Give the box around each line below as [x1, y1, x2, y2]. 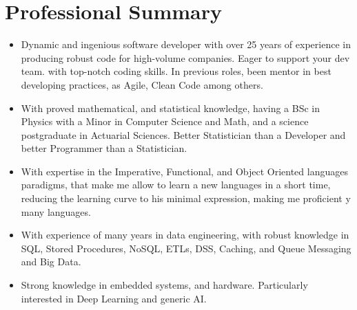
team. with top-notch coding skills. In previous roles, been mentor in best [21, 64, 331, 78]
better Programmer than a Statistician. [21, 141, 187, 155]
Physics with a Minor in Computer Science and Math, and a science [21, 114, 309, 129]
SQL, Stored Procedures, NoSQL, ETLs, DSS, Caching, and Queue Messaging [21, 241, 351, 255]
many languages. [21, 204, 91, 219]
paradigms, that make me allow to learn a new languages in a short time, [21, 177, 331, 192]
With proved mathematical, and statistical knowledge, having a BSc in [21, 100, 320, 115]
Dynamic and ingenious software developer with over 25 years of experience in [21, 37, 351, 52]
